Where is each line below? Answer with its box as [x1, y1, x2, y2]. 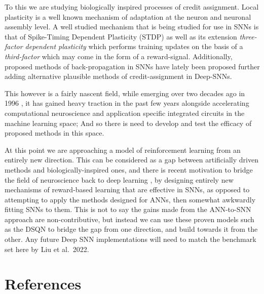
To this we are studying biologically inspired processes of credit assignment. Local [5, 2, 259, 12]
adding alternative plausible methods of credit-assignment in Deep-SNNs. [5, 71, 232, 81]
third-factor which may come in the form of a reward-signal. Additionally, [5, 51, 233, 61]
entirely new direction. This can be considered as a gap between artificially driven [5, 154, 258, 165]
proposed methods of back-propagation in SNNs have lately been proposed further [5, 61, 260, 71]
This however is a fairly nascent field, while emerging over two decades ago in [5, 88, 245, 98]
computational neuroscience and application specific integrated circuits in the [5, 107, 245, 118]
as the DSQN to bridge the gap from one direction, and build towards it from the [5, 224, 258, 234]
